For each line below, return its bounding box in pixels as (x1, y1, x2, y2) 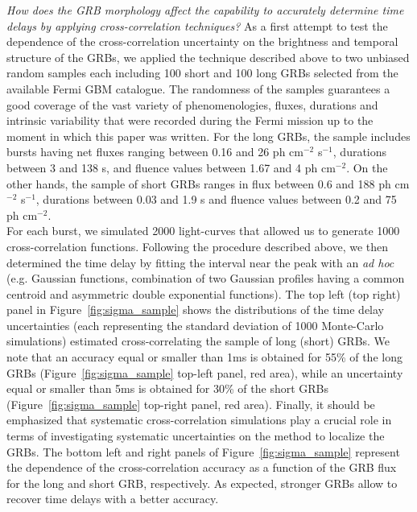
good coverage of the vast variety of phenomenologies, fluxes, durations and (6, 96, 378, 113)
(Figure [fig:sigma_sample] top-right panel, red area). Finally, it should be (6, 395, 375, 412)
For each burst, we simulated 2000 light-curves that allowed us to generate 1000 (6, 222, 400, 239)
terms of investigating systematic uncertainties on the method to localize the (6, 427, 385, 444)
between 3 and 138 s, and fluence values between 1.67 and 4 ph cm (6, 159, 336, 175)
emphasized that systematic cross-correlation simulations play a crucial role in (6, 411, 392, 428)
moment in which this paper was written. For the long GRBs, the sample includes (6, 127, 411, 144)
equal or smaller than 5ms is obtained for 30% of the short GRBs (6, 380, 329, 397)
